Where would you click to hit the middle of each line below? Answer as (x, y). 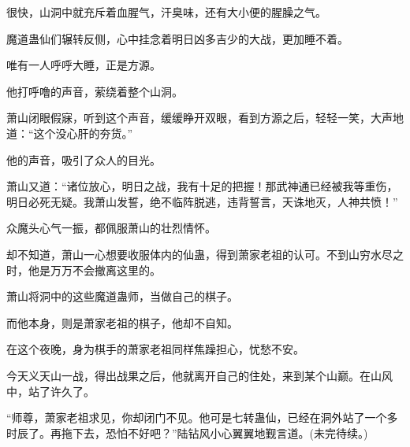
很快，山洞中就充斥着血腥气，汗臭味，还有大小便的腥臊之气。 (166, 12)
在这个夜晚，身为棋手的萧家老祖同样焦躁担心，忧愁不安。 (155, 349)
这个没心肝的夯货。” (83, 133)
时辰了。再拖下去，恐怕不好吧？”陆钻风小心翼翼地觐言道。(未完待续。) (187, 432)
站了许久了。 (61, 391)
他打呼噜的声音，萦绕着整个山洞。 (95, 91)
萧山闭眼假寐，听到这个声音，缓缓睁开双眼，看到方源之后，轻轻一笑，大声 (199, 118)
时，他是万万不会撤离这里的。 (84, 270)
